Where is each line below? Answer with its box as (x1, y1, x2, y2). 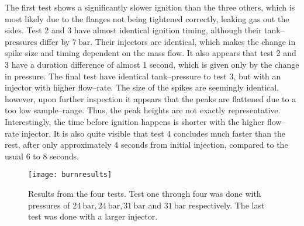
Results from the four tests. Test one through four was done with (28, 187, 261, 199)
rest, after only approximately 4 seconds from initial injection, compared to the (5, 138, 288, 151)
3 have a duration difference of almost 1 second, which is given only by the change (5, 58, 299, 70)
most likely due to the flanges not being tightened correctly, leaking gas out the (5, 12, 289, 25)
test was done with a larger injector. (28, 210, 158, 222)
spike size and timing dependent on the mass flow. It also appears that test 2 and (5, 47, 296, 59)
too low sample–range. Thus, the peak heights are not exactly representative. (5, 104, 281, 116)
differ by (40, 35, 70, 47)
